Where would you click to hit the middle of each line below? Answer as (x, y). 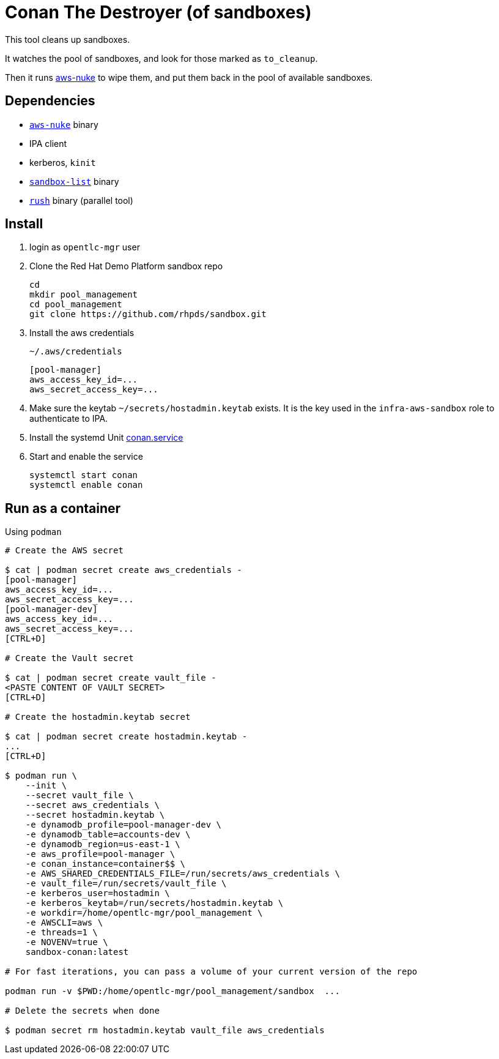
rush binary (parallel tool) (81, 200)
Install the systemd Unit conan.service (106, 438)
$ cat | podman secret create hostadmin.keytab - (126, 737)
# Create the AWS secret (64, 551)
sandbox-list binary (74, 181)
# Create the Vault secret (69, 658)
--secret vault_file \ (79, 795)
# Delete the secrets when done (82, 1011)
